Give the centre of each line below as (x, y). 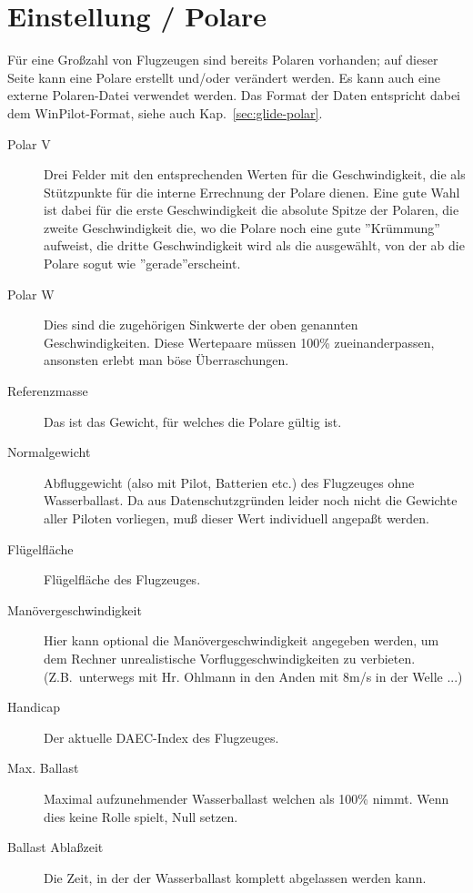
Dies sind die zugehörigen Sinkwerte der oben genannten (201, 325)
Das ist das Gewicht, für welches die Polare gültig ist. (193, 421)
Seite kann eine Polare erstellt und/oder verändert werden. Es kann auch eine (224, 77)
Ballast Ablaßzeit (55, 847)
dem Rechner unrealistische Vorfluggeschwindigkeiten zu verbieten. (230, 658)
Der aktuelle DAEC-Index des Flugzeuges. (161, 737)
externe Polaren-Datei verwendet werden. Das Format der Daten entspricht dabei (234, 95)
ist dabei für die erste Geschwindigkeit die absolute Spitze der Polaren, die (252, 210)
